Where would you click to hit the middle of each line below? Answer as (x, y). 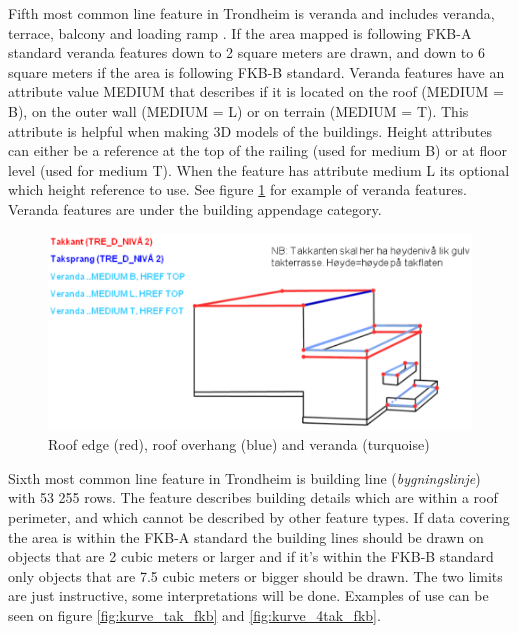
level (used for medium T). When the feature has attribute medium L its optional (259, 169)
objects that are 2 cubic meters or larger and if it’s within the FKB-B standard (251, 556)
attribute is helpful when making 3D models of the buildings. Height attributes (250, 130)
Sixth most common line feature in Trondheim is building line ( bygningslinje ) (244, 477)
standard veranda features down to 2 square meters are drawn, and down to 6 (246, 52)
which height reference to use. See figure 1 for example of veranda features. (237, 189)
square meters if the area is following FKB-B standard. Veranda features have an (256, 71)
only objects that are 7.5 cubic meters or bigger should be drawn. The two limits (255, 575)
